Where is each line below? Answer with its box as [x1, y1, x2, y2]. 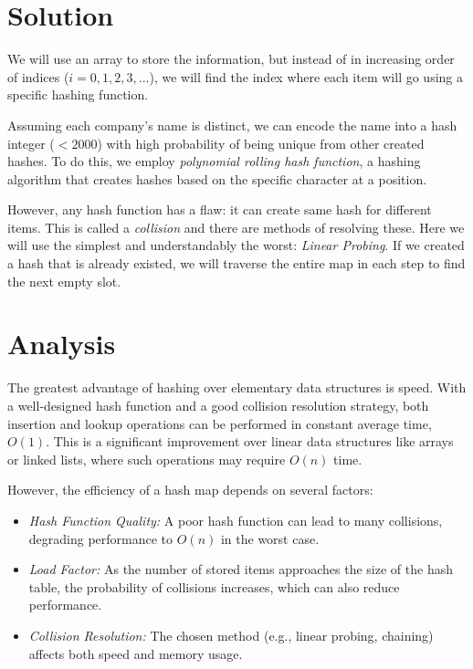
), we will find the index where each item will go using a [149, 67, 463, 86]
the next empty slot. [7, 271, 121, 290]
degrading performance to [28, 528, 173, 548]
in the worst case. [220, 528, 320, 548]
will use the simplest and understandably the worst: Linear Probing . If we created [7, 235, 465, 255]
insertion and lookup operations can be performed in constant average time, [7, 413, 432, 433]
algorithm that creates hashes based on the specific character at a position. [7, 169, 427, 188]
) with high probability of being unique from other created [97, 133, 425, 152]
